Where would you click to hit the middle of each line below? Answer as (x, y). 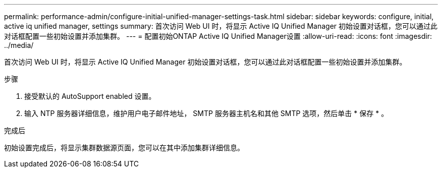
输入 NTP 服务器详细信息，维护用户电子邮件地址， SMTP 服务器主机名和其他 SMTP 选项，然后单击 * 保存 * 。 (206, 113)
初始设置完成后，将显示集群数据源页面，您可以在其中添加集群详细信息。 (124, 148)
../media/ (19, 45)
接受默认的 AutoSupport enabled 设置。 (90, 96)
